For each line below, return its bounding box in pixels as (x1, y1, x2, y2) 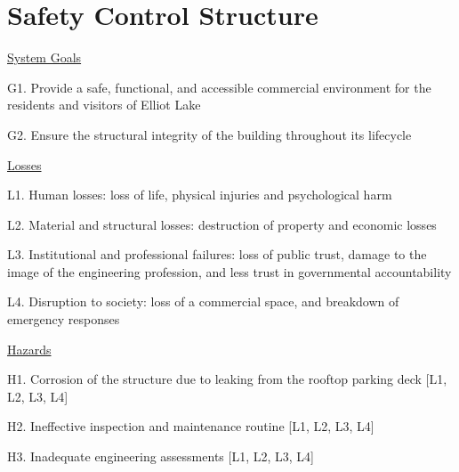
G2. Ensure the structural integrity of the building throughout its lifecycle (7, 125, 412, 143)
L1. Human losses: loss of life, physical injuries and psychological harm (7, 185, 392, 204)
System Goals (7, 48, 82, 67)
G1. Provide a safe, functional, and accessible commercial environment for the (7, 77, 431, 96)
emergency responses (7, 310, 120, 329)
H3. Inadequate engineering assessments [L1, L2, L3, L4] (7, 447, 314, 466)
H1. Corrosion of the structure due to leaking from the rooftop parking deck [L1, (7, 370, 447, 388)
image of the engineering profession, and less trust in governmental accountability (7, 262, 452, 281)
